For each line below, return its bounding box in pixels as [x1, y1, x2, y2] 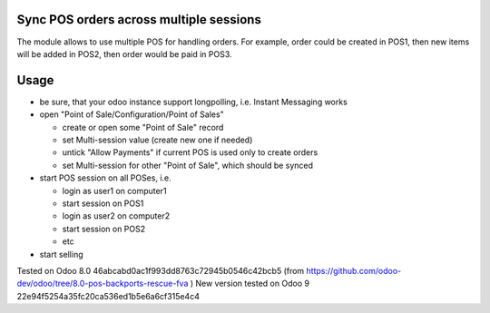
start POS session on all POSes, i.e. [39, 172, 171, 183]
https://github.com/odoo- [306, 265, 402, 276]
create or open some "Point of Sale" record [62, 122, 224, 132]
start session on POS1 [62, 198, 144, 209]
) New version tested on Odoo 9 [190, 278, 310, 289]
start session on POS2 [62, 223, 146, 234]
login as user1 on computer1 [62, 185, 167, 196]
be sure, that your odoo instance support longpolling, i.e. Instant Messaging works [39, 96, 348, 107]
